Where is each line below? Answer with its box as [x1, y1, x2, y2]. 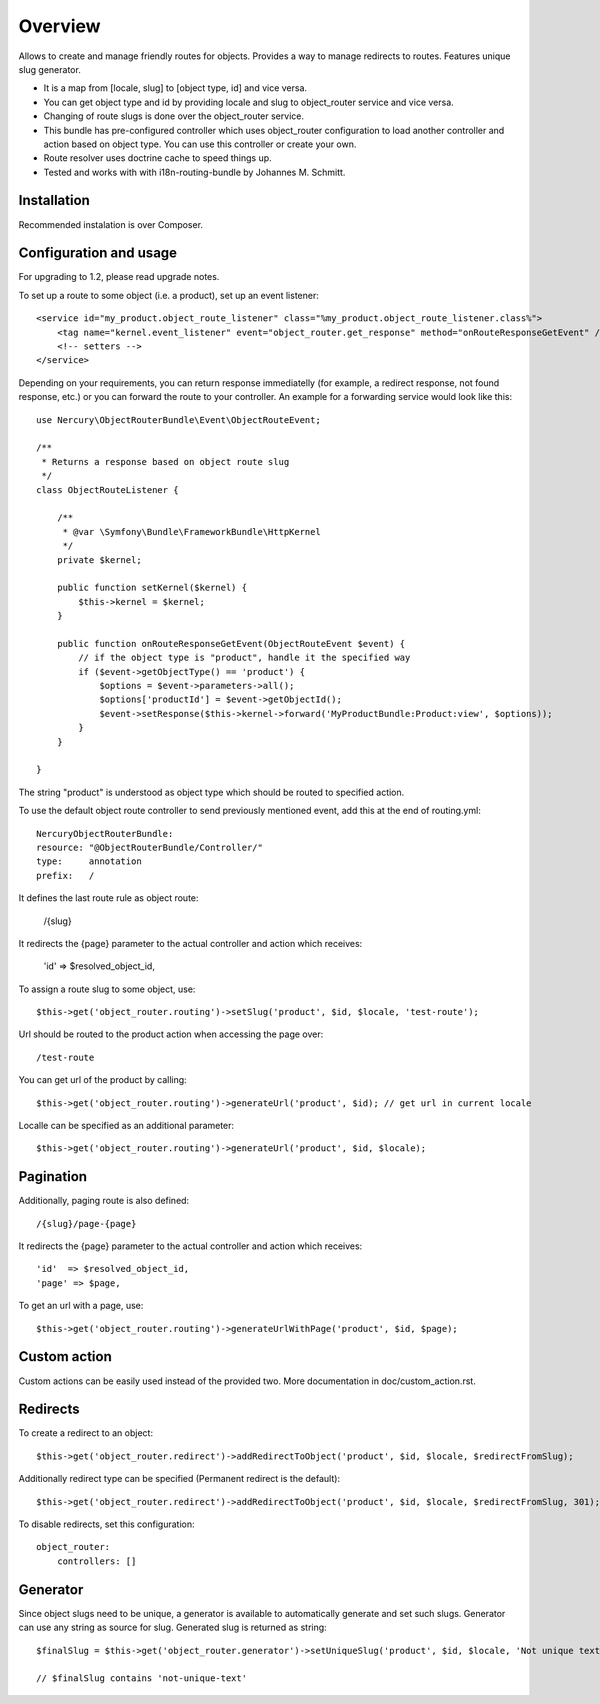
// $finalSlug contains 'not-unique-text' [36, 1673, 248, 1684]
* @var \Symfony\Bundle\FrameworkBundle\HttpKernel [62, 526, 322, 537]
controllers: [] [56, 1555, 137, 1567]
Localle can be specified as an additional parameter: [18, 1120, 235, 1132]
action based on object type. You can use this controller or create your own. [43, 138, 357, 150]
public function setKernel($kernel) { [56, 582, 248, 594]
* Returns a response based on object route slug [41, 456, 290, 467]
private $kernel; [56, 554, 142, 565]
